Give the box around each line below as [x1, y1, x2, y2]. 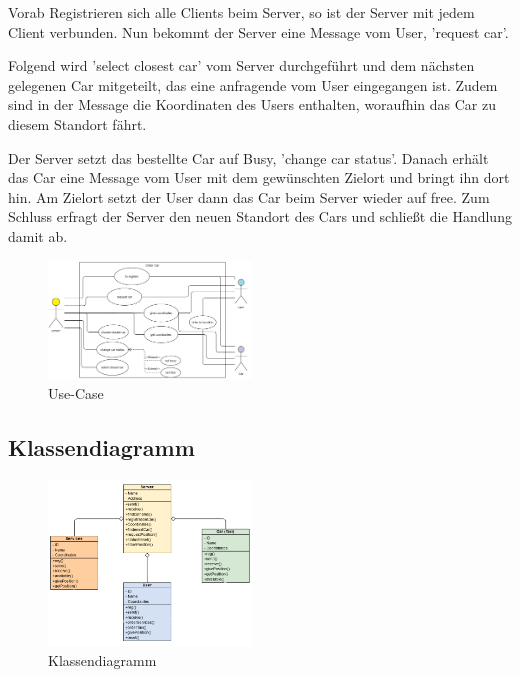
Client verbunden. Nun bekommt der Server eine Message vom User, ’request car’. [8, 21, 509, 42]
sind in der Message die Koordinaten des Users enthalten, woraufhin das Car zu [8, 94, 497, 115]
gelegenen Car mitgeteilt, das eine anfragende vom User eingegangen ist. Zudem [8, 74, 498, 95]
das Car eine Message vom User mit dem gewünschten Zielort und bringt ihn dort [8, 167, 510, 188]
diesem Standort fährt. [8, 113, 147, 134]
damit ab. [8, 225, 68, 246]
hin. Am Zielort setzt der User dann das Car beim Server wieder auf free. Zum [8, 186, 490, 207]
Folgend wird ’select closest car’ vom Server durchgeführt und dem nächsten [8, 55, 475, 76]
